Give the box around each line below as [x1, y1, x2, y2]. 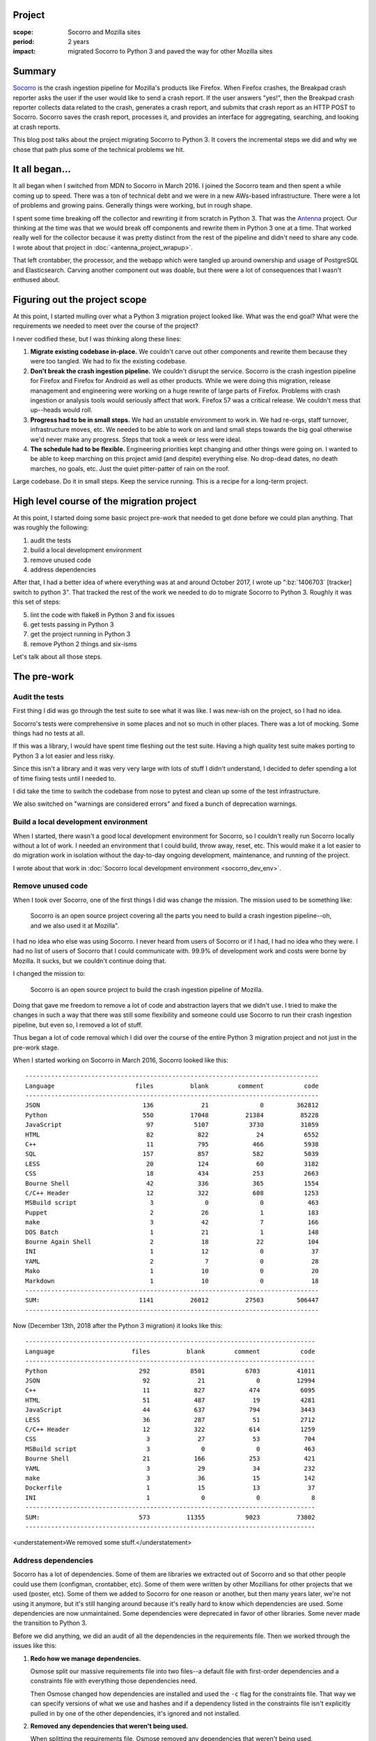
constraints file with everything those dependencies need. [30, 1677, 198, 1685]
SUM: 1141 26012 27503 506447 [25, 1296, 320, 1304]
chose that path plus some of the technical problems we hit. [13, 145, 185, 153]
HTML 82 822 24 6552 [25, 1130, 320, 1139]
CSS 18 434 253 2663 [25, 1170, 320, 1178]
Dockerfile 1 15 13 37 [25, 1484, 315, 1492]
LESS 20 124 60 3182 [25, 1160, 320, 1168]
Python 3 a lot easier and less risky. [13, 751, 115, 760]
